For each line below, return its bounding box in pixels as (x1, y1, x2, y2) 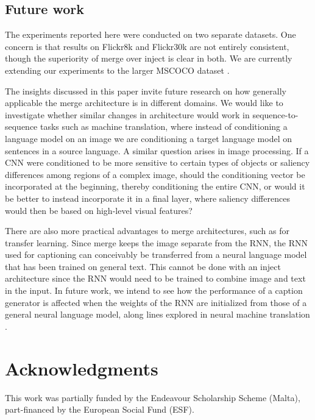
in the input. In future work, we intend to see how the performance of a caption (5, 284, 303, 297)
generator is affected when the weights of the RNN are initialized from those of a (5, 296, 307, 308)
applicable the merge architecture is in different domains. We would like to (5, 96, 283, 109)
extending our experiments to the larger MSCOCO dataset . (5, 63, 230, 76)
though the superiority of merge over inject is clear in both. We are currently (5, 52, 292, 65)
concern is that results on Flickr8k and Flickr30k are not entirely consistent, (5, 40, 289, 52)
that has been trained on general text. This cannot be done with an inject (5, 260, 281, 272)
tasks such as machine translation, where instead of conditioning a (40, 120, 288, 133)
